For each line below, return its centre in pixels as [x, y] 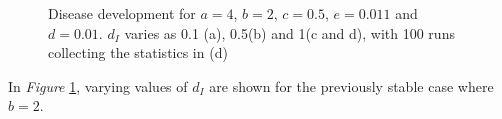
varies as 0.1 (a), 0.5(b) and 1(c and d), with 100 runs [289, 32]
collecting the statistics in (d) [138, 52]
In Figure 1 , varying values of [98, 85]
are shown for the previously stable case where [351, 85]
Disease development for [122, 13]
